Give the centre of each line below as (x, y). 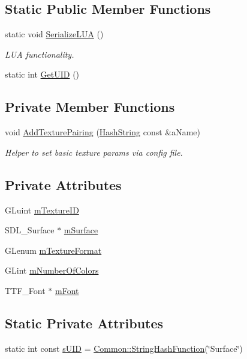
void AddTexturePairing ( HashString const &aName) (103, 132)
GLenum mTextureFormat (53, 250)
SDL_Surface (30, 230)
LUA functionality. (40, 54)
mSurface (81, 230)
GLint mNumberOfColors (52, 270)
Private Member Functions (90, 107)
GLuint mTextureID (42, 210)
